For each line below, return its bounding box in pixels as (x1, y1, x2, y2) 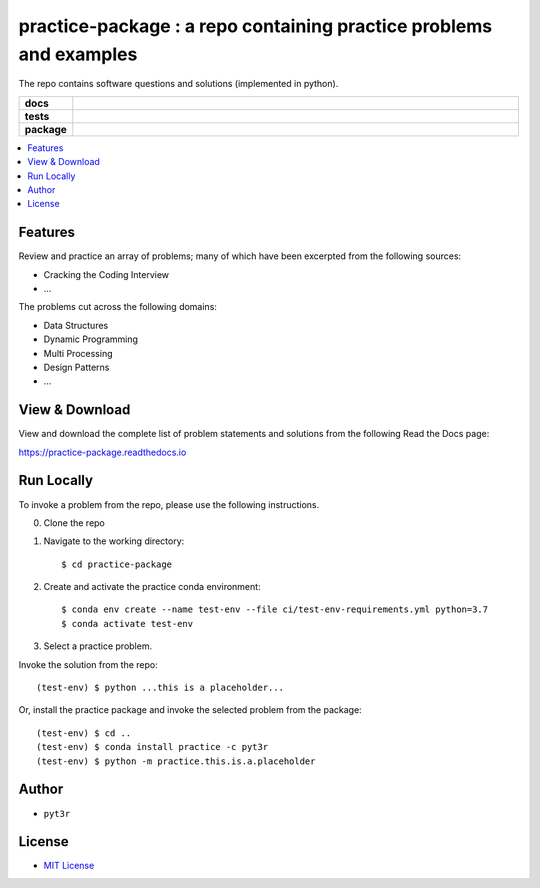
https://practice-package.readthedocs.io (18, 446, 187, 458)
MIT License (43, 860, 95, 872)
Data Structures (43, 319, 109, 331)
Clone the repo (43, 516, 105, 529)
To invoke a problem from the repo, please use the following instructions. (18, 498, 320, 510)
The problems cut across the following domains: (18, 301, 217, 313)
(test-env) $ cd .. (36, 727, 132, 739)
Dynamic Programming (43, 333, 139, 345)
